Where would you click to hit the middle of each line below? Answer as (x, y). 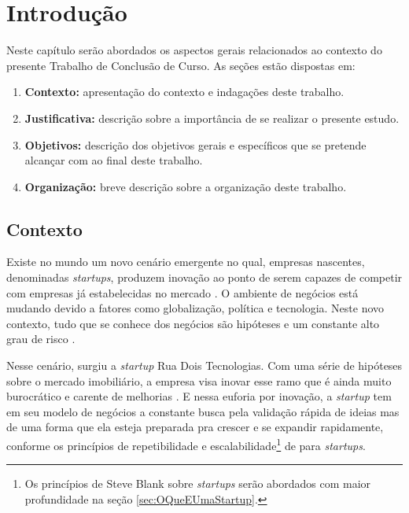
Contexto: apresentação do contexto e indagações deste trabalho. (184, 92)
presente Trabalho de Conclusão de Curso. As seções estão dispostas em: (181, 65)
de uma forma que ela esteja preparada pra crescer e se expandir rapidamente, (195, 427)
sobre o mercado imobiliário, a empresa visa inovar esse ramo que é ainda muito (199, 380)
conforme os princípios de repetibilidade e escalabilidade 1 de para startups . (186, 444)
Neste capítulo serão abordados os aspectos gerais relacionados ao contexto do (194, 50)
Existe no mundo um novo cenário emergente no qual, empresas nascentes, (186, 262)
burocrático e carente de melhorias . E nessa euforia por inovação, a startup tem (199, 396)
